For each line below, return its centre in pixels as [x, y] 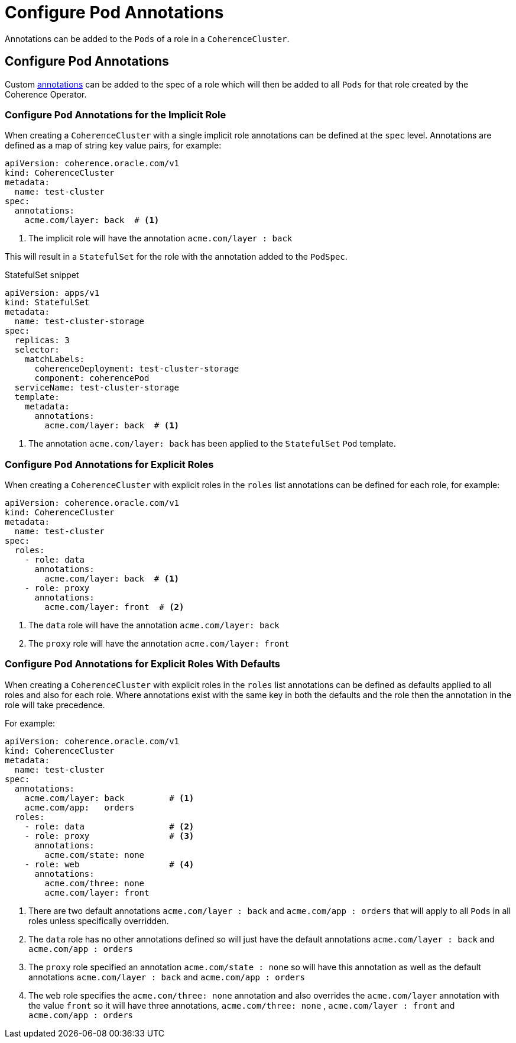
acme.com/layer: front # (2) [114, 607]
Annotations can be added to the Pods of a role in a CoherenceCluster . [147, 38]
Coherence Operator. [46, 94]
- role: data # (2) [109, 826]
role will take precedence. [55, 705]
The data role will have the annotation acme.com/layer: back [154, 625]
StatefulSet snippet [42, 275]
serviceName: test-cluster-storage [97, 388]
